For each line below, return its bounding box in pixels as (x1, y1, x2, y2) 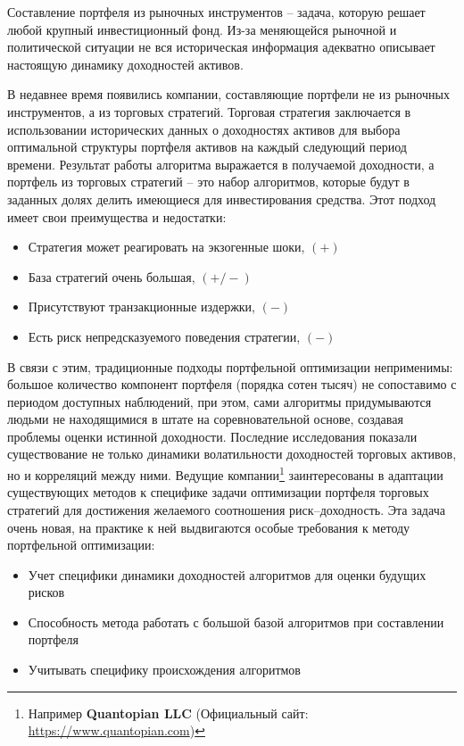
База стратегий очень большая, (28, 267, 195, 286)
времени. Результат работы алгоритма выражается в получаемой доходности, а (7, 154, 435, 173)
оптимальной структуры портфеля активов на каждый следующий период (7, 137, 407, 156)
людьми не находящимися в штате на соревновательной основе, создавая (7, 410, 403, 428)
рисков (28, 583, 65, 601)
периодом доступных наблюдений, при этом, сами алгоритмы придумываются (7, 392, 432, 410)
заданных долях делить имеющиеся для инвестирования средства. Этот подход (7, 189, 436, 208)
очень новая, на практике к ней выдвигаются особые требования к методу (7, 518, 410, 536)
